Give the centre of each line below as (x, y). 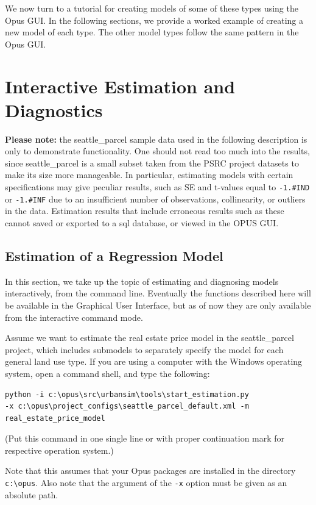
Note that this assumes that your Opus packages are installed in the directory (150, 471)
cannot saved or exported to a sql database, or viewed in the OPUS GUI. (142, 222)
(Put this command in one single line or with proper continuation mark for (145, 438)
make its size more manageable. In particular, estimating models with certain (149, 175)
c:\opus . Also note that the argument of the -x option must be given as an (146, 483)
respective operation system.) (59, 450)
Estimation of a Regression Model (114, 255)
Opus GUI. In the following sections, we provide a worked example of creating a (154, 20)
